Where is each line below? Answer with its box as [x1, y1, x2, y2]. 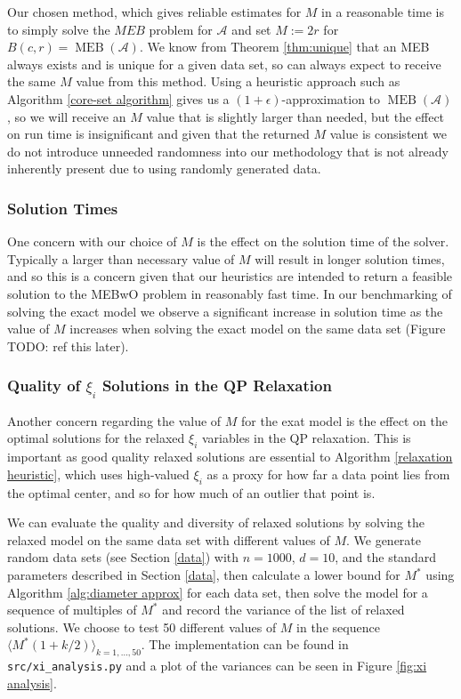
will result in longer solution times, [255, 249, 445, 268]
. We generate [345, 530, 421, 549]
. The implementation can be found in [141, 635, 349, 654]
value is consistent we [329, 125, 447, 143]
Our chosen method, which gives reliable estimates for [7, 3, 302, 20]
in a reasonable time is [321, 3, 444, 20]
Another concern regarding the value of [7, 411, 222, 430]
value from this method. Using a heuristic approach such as [76, 72, 400, 91]
